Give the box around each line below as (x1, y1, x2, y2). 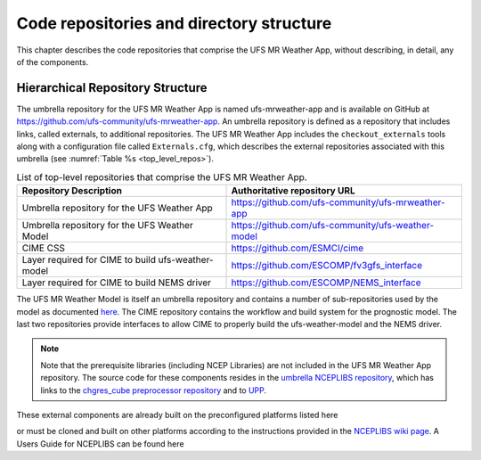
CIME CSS (21, 242, 66, 254)
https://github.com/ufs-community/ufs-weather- (231, 219, 435, 232)
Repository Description (21, 185, 122, 197)
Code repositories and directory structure (16, 13, 332, 33)
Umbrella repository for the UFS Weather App (21, 201, 213, 214)
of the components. (16, 56, 89, 67)
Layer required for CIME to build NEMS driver (21, 276, 212, 289)
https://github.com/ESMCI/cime (231, 242, 364, 254)
